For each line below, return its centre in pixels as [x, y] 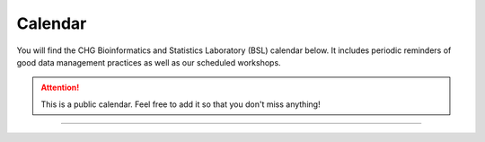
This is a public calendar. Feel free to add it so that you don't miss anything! [181, 104]
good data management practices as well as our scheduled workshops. [149, 62]
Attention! [60, 88]
